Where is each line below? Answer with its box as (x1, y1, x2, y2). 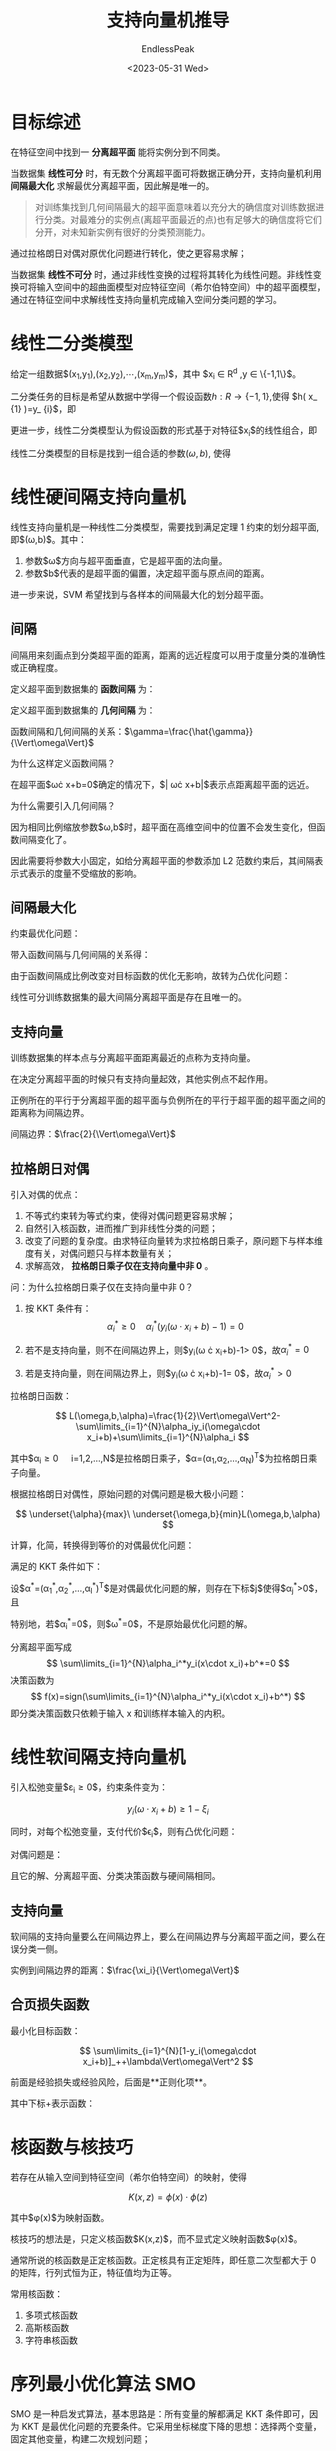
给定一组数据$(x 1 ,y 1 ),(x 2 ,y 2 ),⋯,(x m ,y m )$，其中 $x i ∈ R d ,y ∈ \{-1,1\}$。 (10, 366, 302, 382)
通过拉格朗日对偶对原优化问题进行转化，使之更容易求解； (10, 247, 247, 259)
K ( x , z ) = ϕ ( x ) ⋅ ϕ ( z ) (128, 2191, 208, 2203)
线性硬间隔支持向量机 (10, 486, 187, 509)
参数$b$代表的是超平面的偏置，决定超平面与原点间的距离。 (24, 567, 270, 579)
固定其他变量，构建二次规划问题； (10, 2432, 151, 2445)
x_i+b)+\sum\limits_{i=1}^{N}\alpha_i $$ (86, 1431, 250, 1443)
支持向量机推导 (106, 9, 230, 32)
